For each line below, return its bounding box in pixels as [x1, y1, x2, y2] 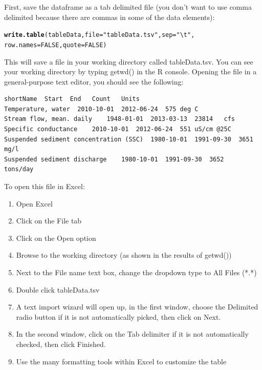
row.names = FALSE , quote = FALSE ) [4, 41, 107, 49]
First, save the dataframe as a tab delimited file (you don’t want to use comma [4, 2, 252, 12]
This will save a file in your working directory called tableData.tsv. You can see [4, 56, 253, 67]
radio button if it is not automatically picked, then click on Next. [16, 311, 221, 322]
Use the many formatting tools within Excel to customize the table [16, 356, 227, 366]
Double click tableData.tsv [16, 284, 100, 295]
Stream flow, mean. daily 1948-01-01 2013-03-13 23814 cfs [4, 115, 235, 123]
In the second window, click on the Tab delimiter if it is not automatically [16, 328, 249, 339]
